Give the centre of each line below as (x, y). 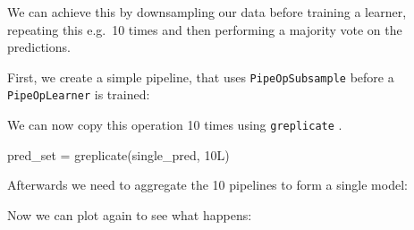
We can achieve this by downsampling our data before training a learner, (207, 12)
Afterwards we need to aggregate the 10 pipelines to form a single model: (207, 185)
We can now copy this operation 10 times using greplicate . (175, 125)
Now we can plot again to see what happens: (130, 214)
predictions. (39, 47)
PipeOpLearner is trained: (79, 94)
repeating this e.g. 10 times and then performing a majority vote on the (205, 29)
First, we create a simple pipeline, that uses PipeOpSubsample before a (201, 77)
